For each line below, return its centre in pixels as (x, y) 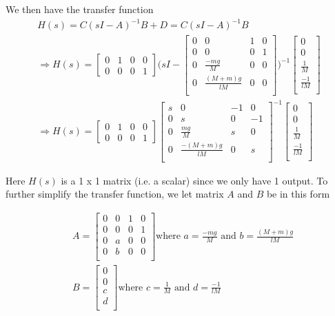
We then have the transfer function (80, 9)
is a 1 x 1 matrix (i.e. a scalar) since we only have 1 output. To (194, 180)
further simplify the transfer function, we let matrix (115, 194)
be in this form (298, 194)
